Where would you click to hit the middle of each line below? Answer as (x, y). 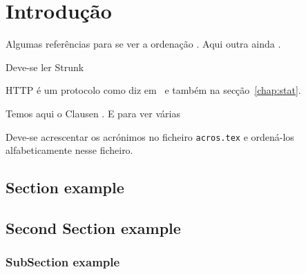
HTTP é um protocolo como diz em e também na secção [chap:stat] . (153, 90)
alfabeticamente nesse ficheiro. (69, 150)
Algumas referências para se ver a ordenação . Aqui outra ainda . (143, 44)
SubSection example (63, 262)
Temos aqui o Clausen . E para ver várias (93, 113)
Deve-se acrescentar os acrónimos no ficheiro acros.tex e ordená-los (150, 136)
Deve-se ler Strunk (45, 67)
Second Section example (93, 227)
